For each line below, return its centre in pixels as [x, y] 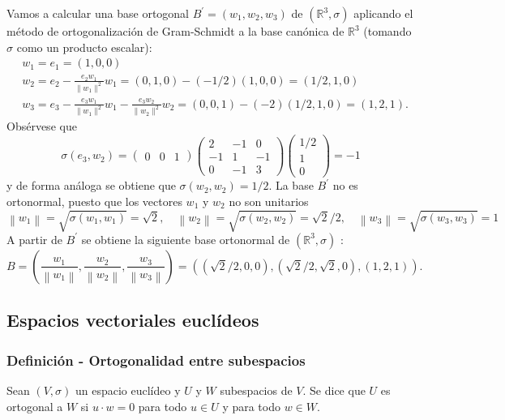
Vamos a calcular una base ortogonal [98, 13]
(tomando [387, 31]
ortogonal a [35, 406]
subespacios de [256, 390]
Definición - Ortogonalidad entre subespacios [156, 360]
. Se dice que [334, 390]
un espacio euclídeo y [128, 390]
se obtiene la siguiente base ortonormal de [186, 239]
